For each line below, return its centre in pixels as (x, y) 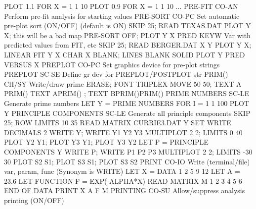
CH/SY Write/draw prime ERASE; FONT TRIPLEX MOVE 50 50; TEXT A (123, 83)
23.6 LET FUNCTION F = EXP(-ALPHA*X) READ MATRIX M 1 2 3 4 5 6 (123, 181)
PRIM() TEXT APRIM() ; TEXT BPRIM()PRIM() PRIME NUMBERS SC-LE (127, 93)
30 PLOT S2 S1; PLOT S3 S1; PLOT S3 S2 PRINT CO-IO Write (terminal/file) (127, 161)
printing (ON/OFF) (34, 200)
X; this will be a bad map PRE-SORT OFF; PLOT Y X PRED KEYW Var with (127, 35)
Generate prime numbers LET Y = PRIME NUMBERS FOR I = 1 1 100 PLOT (127, 103)
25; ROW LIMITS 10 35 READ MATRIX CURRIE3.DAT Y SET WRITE (118, 123)
